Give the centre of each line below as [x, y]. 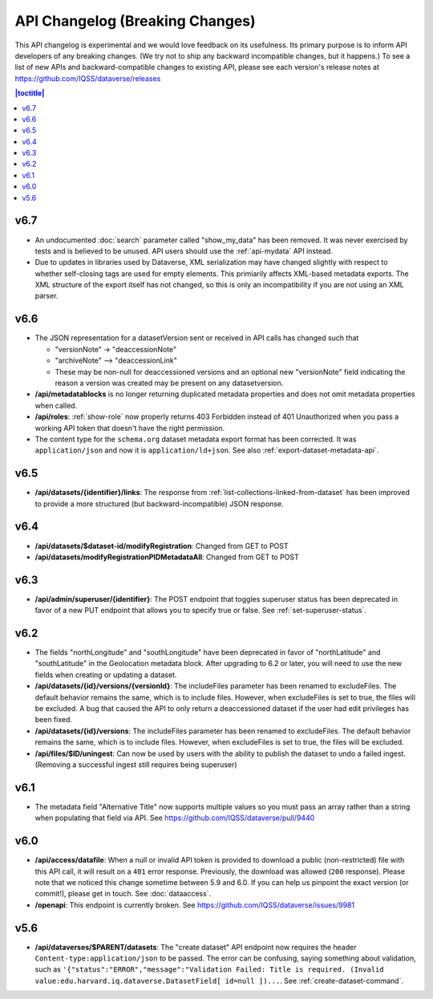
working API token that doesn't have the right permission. [130, 428]
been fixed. [53, 720]
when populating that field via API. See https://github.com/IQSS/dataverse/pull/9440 [175, 818]
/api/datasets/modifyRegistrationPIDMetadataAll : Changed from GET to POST [167, 557]
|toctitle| [30, 93]
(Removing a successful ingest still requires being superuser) [136, 765]
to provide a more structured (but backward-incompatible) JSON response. [159, 504]
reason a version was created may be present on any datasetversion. [169, 383]
